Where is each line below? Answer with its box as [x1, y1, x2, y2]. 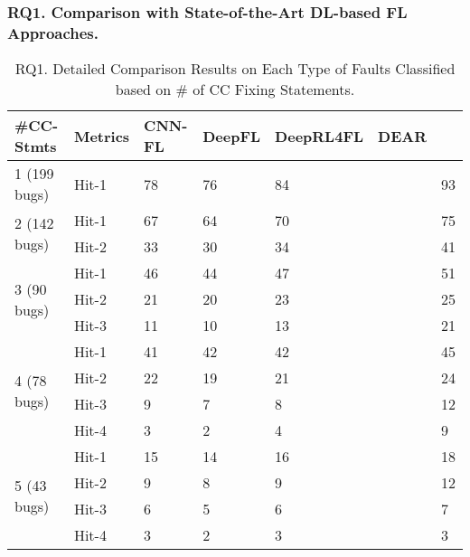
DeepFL [202, 125, 261, 146]
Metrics [73, 125, 130, 146]
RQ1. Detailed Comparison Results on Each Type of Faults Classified [14, 58, 456, 80]
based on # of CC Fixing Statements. [115, 79, 355, 100]
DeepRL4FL [275, 125, 364, 146]
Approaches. [7, 21, 99, 43]
